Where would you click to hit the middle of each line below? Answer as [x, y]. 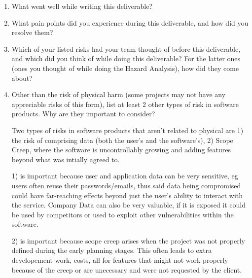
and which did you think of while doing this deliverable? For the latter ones [126, 58]
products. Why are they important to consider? [83, 114]
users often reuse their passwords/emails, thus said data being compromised [126, 185]
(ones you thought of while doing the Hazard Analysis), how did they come [125, 68]
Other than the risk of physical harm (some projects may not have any [119, 94]
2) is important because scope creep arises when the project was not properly [128, 240]
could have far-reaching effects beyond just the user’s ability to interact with [127, 195]
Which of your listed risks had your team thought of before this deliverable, [126, 49]
